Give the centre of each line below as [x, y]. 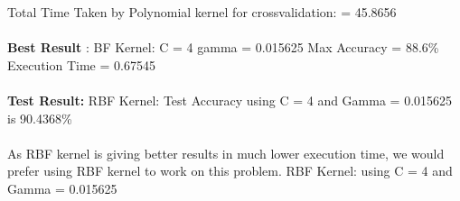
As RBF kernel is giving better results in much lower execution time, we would [226, 153]
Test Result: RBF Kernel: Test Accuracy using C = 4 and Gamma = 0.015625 [230, 100]
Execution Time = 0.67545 [81, 64]
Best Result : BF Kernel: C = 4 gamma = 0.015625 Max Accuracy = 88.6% [223, 47]
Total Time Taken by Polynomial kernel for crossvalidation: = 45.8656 [202, 12]
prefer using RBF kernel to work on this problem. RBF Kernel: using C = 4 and [230, 171]
